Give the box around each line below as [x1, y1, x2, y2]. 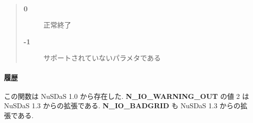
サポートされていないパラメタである [43, 53, 161, 63]
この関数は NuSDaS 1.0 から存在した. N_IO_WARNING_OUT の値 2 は [4, 91, 250, 101]
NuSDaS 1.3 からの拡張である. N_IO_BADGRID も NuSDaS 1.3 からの [4, 100, 241, 111]
